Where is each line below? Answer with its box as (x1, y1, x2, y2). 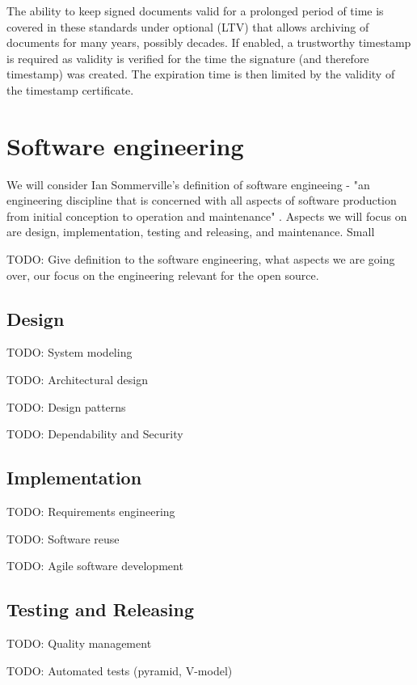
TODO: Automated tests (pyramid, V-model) (6, 662, 233, 679)
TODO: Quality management (6, 635, 152, 652)
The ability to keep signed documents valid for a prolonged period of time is (6, 2, 384, 19)
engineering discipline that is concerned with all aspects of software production (6, 192, 397, 209)
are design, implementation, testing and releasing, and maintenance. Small (6, 223, 375, 240)
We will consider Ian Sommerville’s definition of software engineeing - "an (6, 175, 370, 192)
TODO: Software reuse (6, 530, 120, 547)
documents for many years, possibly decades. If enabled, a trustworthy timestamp (6, 34, 411, 51)
